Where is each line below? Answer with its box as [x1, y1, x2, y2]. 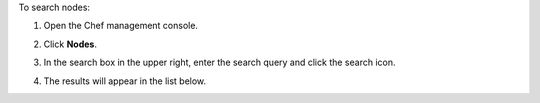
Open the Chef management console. [43, 20, 199, 32]
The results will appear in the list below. [43, 75, 207, 87]
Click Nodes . [43, 38, 97, 50]
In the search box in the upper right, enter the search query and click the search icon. [43, 56, 396, 69]
